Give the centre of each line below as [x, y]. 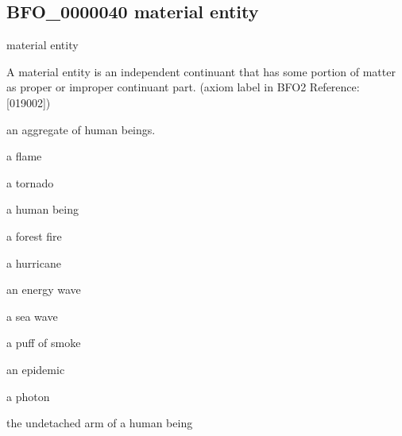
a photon [28, 396]
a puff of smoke [44, 343]
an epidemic [36, 369]
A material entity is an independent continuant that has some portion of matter [201, 71]
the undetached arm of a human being [100, 423]
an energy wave [44, 289]
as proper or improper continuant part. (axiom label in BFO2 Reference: [183, 87]
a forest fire [34, 235]
